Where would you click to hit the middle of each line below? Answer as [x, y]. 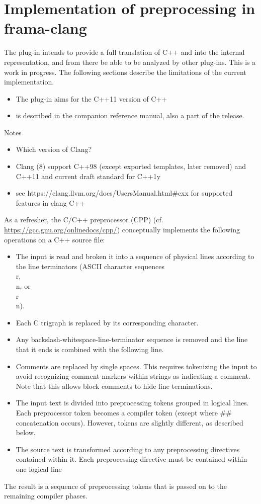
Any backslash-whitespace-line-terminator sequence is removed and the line [132, 339]
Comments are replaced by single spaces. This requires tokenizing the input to [136, 366]
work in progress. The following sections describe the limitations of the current [125, 72]
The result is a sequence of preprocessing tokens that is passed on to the [115, 486]
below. [26, 432]
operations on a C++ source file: [55, 239]
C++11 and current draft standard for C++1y [88, 176]
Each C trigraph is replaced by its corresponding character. [107, 322]
